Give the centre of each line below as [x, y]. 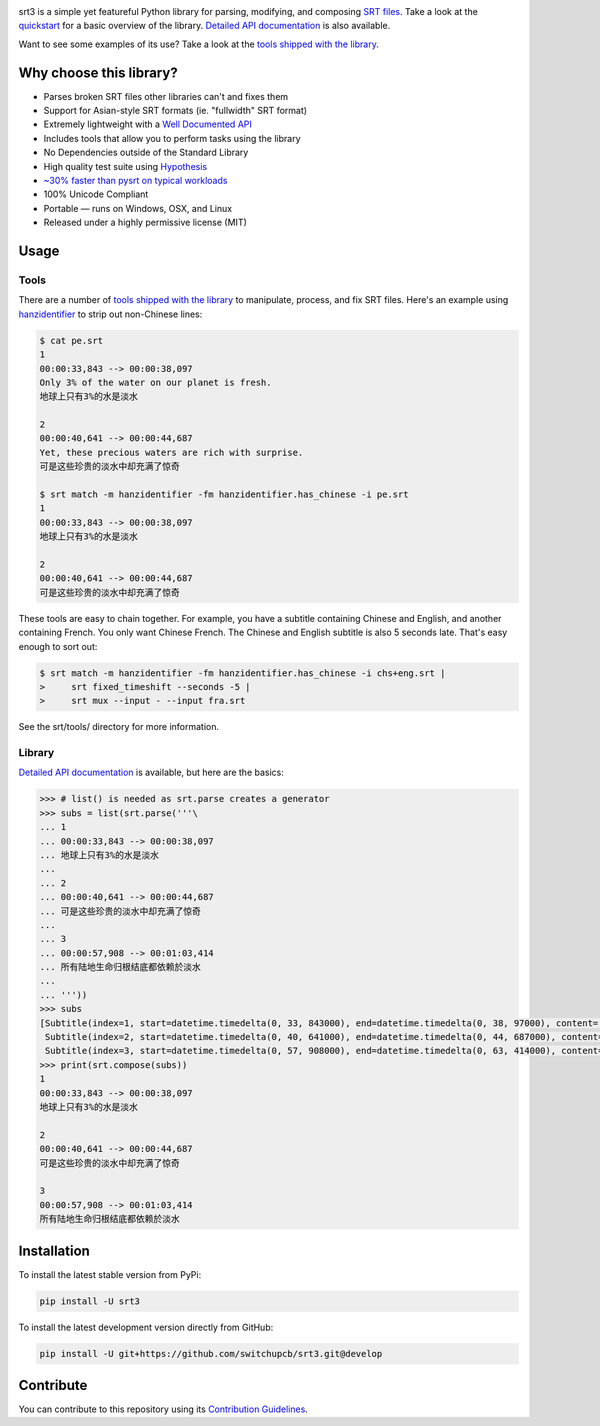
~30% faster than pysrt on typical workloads [135, 181]
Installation [54, 1250]
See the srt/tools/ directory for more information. [119, 727]
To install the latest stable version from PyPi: [110, 1274]
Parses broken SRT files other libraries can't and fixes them [166, 96]
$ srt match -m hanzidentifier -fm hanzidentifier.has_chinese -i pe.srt [224, 494]
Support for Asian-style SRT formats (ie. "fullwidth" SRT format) [175, 111]
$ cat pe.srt [71, 340]
